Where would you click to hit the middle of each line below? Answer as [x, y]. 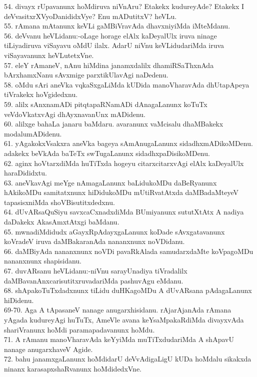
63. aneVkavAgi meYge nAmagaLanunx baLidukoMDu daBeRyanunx [110, 182]
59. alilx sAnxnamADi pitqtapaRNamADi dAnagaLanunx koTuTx [106, 104]
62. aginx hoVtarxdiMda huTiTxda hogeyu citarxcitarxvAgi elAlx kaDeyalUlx [124, 163]
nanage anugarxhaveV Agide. [48, 349]
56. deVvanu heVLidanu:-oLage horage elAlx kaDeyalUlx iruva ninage [110, 35]
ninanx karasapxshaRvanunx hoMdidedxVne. [73, 368]
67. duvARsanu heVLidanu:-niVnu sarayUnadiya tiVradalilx [96, 271]
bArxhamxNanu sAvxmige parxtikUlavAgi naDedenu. [86, 75]
